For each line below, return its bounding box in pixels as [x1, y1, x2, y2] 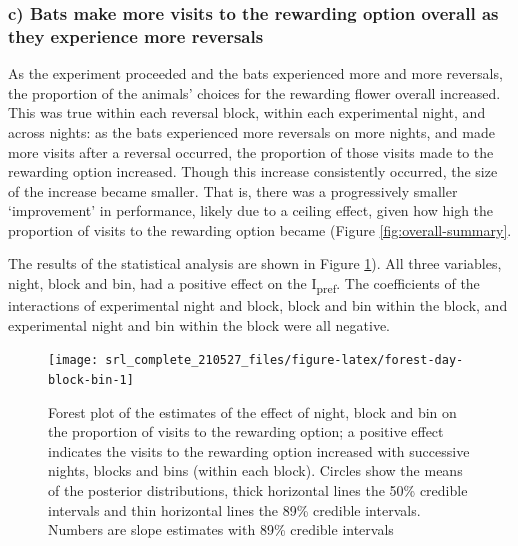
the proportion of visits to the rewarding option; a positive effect [48, 421, 444, 442]
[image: [48, 353, 99, 368]
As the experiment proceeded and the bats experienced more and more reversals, [8, 63, 503, 84]
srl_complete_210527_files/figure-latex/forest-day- [105, 353, 464, 368]
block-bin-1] [48, 373, 134, 388]
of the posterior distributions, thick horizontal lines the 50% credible [48, 480, 468, 501]
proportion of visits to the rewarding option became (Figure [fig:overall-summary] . [8, 219, 512, 240]
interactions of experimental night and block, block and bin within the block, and [8, 295, 508, 316]
